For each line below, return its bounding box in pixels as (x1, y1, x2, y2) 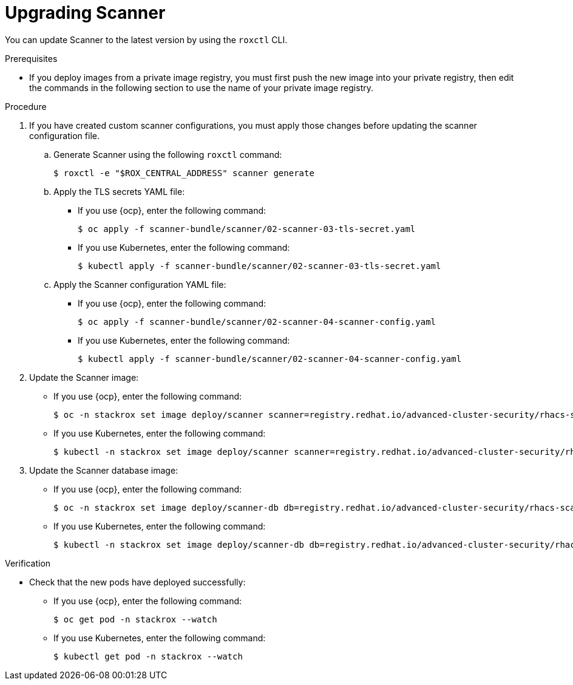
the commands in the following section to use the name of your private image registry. (29, 82, 374, 93)
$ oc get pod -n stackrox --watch (53, 614, 217, 624)
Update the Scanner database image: (29, 465, 178, 475)
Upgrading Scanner (5, 2, 166, 23)
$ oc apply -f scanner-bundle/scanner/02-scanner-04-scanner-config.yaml (78, 316, 436, 327)
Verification (5, 557, 51, 568)
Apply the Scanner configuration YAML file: (53, 279, 226, 290)
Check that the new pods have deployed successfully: (29, 576, 246, 587)
